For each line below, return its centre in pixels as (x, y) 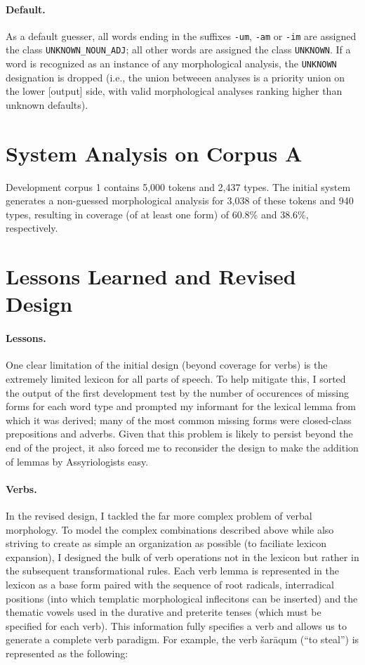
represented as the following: (67, 653)
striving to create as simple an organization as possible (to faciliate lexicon (166, 543)
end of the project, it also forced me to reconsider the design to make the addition (182, 447)
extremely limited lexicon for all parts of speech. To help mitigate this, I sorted (176, 378)
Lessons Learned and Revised (151, 276)
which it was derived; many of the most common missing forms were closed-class (179, 420)
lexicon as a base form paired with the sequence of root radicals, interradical (170, 584)
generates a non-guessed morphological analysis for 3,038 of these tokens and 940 (180, 200)
